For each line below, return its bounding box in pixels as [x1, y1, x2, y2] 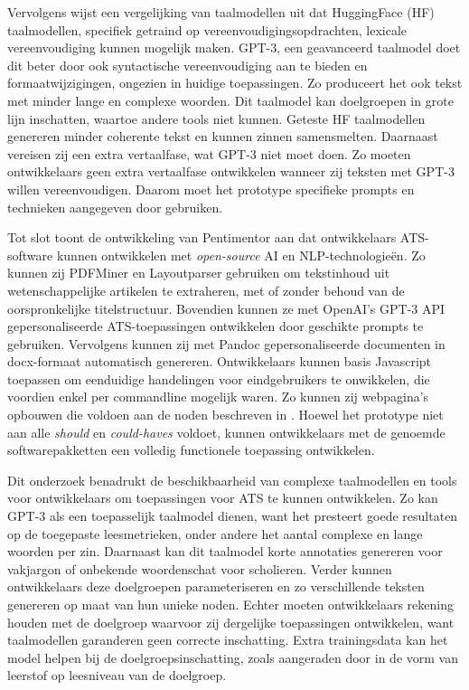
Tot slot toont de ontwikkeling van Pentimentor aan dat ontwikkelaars [7, 228, 397, 247]
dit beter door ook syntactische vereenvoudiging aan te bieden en [7, 55, 368, 74]
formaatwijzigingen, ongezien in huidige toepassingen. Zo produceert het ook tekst [7, 73, 463, 92]
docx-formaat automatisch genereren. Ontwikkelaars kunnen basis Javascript [7, 352, 431, 371]
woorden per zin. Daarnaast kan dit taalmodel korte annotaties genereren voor [7, 542, 443, 561]
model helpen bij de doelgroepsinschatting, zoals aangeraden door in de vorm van [7, 647, 458, 666]
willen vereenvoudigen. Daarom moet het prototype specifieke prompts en [7, 179, 415, 198]
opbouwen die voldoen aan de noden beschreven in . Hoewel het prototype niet [7, 405, 444, 424]
